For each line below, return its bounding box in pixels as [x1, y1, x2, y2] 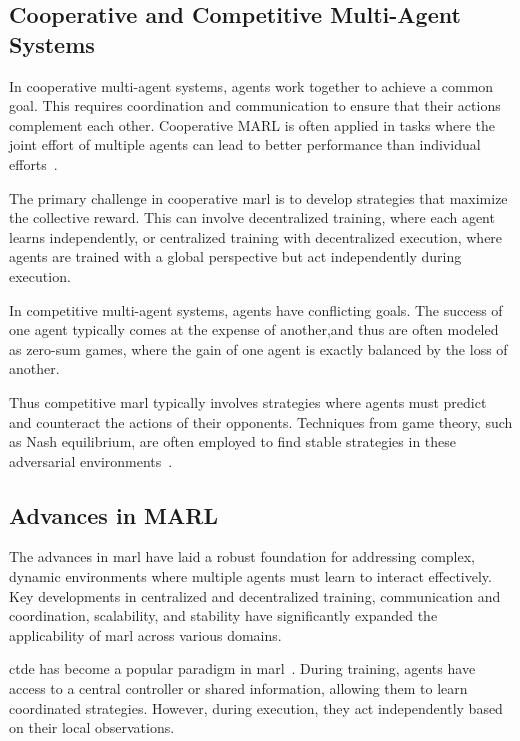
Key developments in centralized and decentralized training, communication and [9, 585, 501, 606]
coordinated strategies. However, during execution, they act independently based [9, 697, 503, 718]
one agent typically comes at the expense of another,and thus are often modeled [9, 319, 499, 340]
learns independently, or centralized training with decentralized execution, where [9, 226, 503, 247]
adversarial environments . [9, 450, 173, 471]
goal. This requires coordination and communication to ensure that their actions [9, 95, 501, 116]
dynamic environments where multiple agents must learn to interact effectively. [9, 566, 492, 587]
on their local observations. [9, 717, 175, 738]
